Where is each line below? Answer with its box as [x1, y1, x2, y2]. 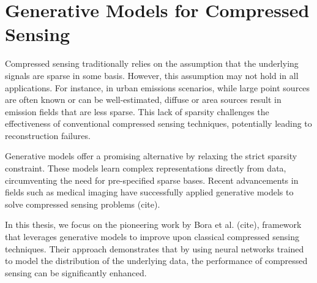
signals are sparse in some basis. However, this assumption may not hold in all [5, 69, 299, 81]
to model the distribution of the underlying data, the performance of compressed [5, 254, 308, 267]
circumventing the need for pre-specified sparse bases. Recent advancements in [5, 173, 299, 186]
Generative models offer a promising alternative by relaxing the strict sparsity [5, 149, 297, 162]
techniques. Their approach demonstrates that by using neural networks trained [5, 242, 304, 255]
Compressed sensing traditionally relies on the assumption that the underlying [5, 57, 299, 70]
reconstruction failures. [5, 129, 91, 141]
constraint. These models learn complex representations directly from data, [5, 162, 286, 175]
